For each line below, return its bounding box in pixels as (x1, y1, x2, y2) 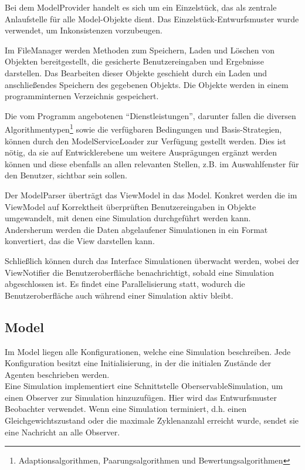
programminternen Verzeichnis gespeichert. (5, 90, 159, 102)
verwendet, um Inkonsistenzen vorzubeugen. (5, 24, 162, 36)
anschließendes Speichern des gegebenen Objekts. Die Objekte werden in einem (5, 78, 289, 90)
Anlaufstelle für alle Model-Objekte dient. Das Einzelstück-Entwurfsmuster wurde (5, 12, 299, 25)
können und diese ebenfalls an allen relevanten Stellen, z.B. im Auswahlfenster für (5, 157, 299, 170)
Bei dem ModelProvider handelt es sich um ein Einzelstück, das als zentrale (5, 1, 277, 13)
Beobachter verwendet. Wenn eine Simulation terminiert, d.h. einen (5, 403, 247, 415)
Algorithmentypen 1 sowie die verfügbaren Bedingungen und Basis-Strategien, (5, 121, 282, 135)
